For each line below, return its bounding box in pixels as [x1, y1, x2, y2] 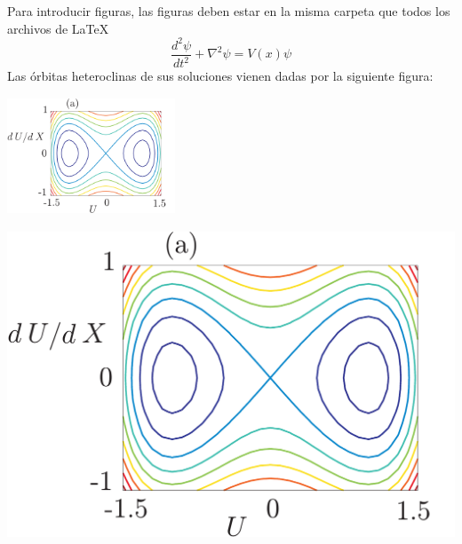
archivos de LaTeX [7, 19, 109, 37]
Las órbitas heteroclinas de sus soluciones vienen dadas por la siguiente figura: [7, 67, 434, 85]
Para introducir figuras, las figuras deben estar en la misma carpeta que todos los [7, 2, 450, 20]
